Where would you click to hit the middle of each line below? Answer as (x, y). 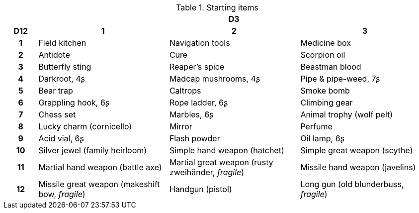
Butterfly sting (65, 67)
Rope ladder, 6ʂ (199, 103)
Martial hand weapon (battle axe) (100, 167)
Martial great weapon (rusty (221, 162)
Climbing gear (327, 103)
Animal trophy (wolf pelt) (347, 114)
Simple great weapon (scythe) (357, 150)
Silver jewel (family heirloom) (93, 150)
